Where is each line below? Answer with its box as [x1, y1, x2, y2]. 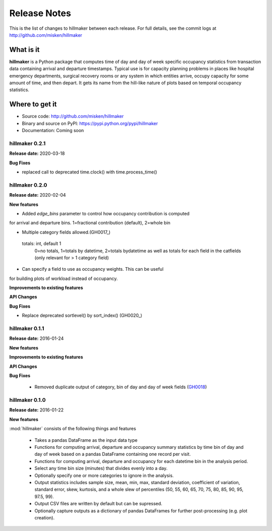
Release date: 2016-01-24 [9, 335, 64, 341]
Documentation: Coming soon [22, 128, 84, 134]
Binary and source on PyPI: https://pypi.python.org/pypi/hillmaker [22, 120, 158, 126]
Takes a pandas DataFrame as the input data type [34, 437, 138, 443]
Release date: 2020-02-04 [9, 192, 66, 198]
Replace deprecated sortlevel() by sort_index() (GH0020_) [22, 313, 143, 319]
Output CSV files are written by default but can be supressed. [34, 501, 163, 507]
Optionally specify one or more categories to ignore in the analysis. [34, 472, 174, 479]
